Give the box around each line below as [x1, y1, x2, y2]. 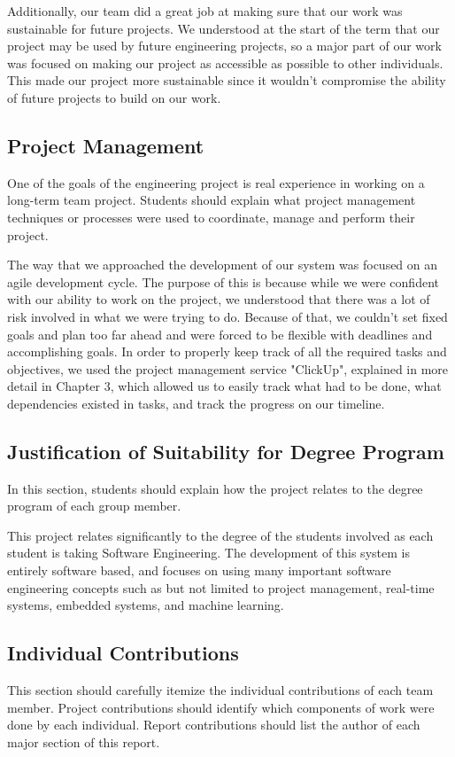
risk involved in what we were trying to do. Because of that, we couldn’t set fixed [7, 307, 448, 325]
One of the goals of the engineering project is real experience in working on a [7, 173, 425, 191]
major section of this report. [7, 732, 160, 751]
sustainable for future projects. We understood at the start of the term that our [7, 19, 440, 37]
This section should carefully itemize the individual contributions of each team [7, 681, 434, 699]
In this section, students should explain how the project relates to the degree [7, 479, 423, 497]
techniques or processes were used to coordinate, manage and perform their [7, 207, 415, 226]
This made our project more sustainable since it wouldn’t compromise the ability [7, 71, 446, 90]
